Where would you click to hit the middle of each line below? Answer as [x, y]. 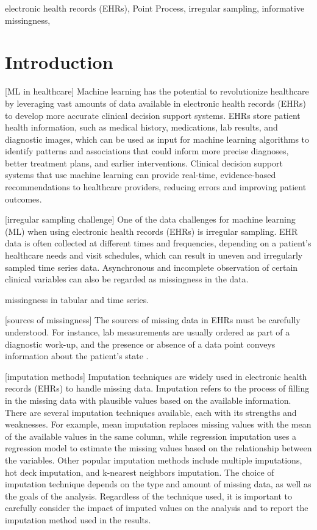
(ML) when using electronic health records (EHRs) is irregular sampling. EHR [151, 231]
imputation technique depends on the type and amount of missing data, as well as [158, 484]
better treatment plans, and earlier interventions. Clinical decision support [144, 163]
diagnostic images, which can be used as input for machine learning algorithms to [157, 139]
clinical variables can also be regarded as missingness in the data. [127, 279]
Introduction [59, 62]
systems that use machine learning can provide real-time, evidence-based [141, 175]
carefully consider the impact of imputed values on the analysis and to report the [157, 508]
